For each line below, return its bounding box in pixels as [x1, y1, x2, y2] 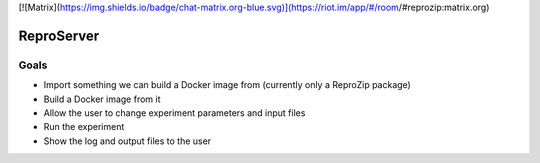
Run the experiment [43, 121, 125, 133]
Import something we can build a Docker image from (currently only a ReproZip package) [43, 79, 412, 91]
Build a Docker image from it [43, 93, 161, 105]
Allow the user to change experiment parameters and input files [43, 106, 306, 119]
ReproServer [18, 27, 100, 44]
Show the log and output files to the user [43, 135, 212, 147]
